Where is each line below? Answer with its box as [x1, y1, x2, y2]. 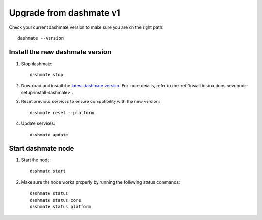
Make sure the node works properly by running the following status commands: [21, 179, 180, 185]
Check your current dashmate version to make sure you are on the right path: [9, 24, 164, 30]
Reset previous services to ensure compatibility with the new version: [21, 99, 160, 104]
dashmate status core [30, 197, 81, 203]
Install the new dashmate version [9, 48, 112, 56]
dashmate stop [30, 72, 63, 78]
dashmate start [30, 168, 66, 174]
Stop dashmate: [21, 61, 53, 67]
